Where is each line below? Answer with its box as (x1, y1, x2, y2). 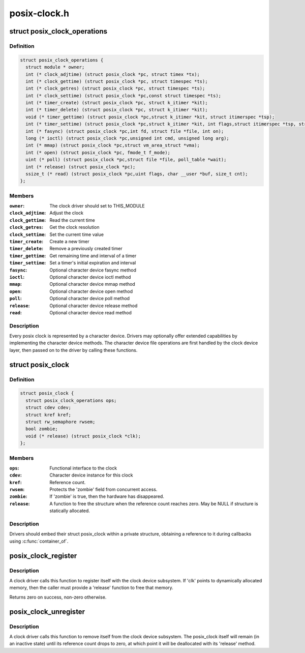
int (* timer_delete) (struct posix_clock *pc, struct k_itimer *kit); (25, 107, 208, 113)
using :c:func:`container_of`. (9, 538, 69, 544)
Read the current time (49, 217, 95, 223)
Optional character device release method (49, 303, 138, 309)
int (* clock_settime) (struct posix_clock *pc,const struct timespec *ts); (25, 93, 221, 99)
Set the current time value (49, 231, 104, 238)
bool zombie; (25, 426, 58, 432)
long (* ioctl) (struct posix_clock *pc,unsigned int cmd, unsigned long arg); (25, 135, 230, 141)
